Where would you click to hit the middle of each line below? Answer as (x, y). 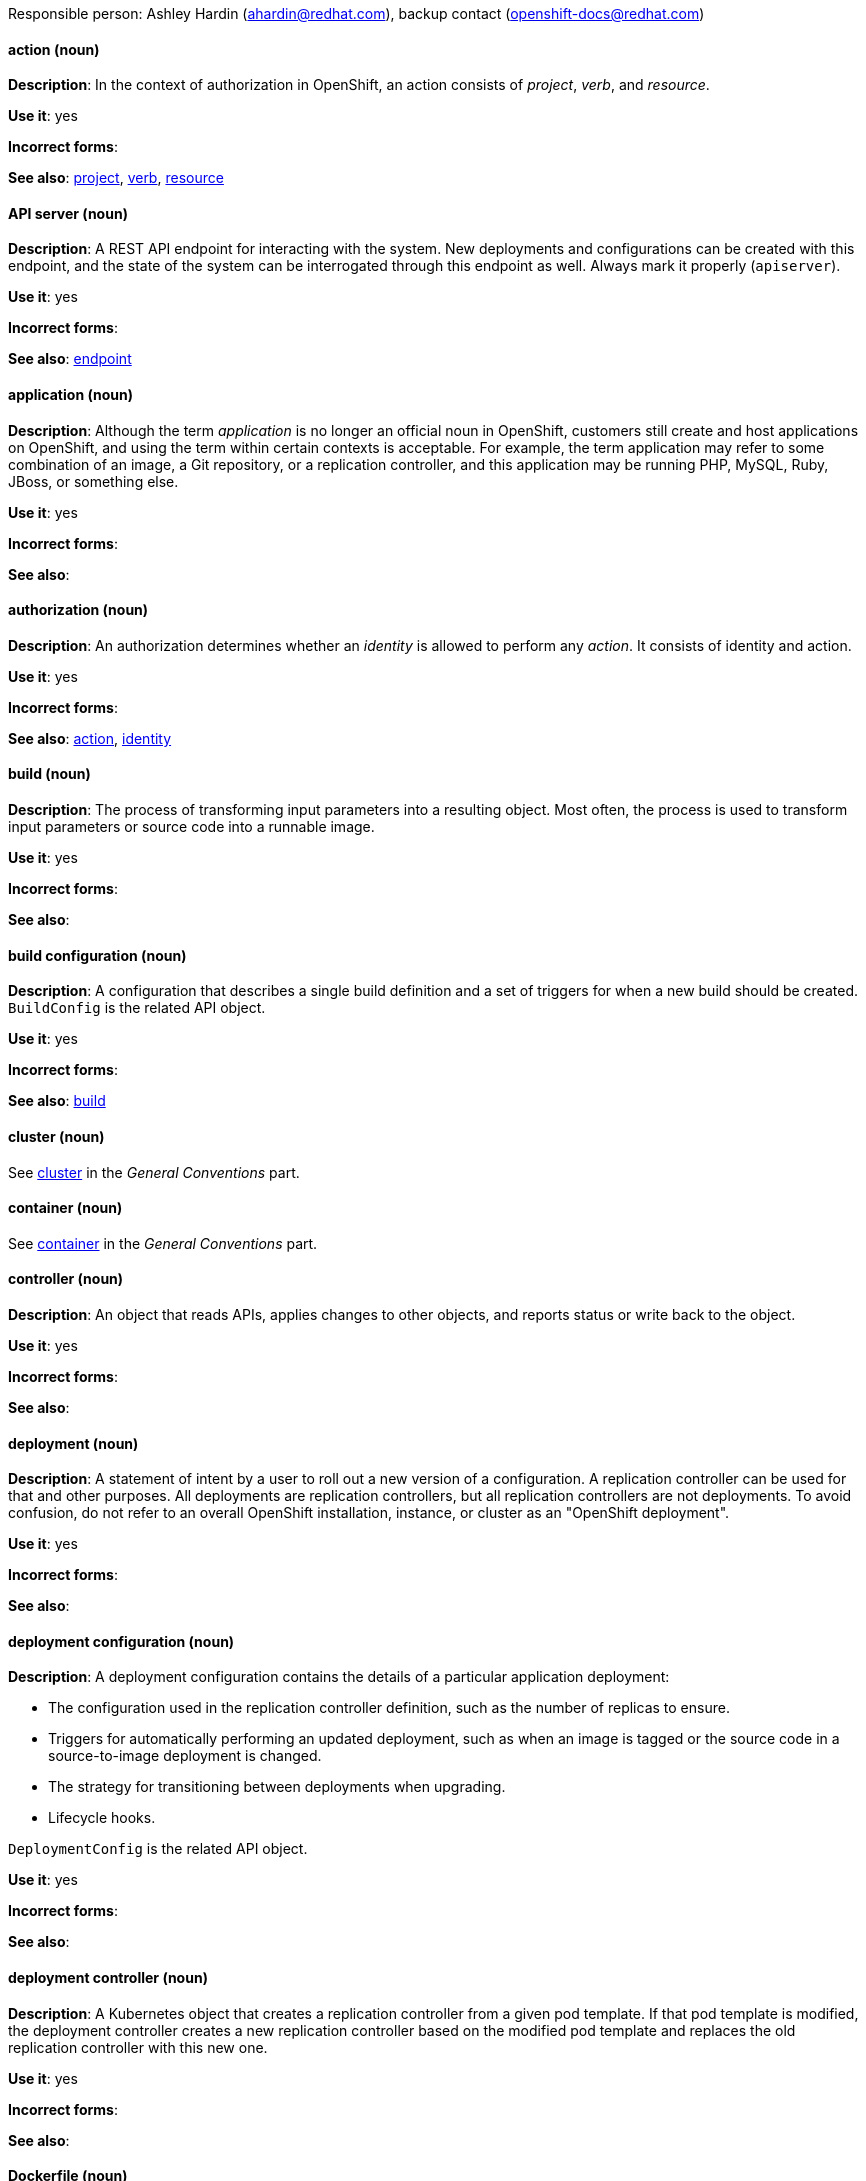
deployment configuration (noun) (121, 1641)
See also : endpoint (70, 359)
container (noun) (65, 1208)
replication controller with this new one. (138, 2047)
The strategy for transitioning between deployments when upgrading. (277, 1787)
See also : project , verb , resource (116, 178)
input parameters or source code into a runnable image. (191, 827)
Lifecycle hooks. (102, 1818)
